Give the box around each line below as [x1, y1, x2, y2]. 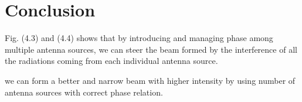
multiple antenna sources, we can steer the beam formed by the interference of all [5, 43, 297, 55]
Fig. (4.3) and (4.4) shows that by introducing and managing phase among [5, 32, 273, 44]
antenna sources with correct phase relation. [5, 86, 163, 98]
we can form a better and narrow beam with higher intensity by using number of [5, 74, 296, 86]
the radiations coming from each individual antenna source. [5, 55, 218, 67]
